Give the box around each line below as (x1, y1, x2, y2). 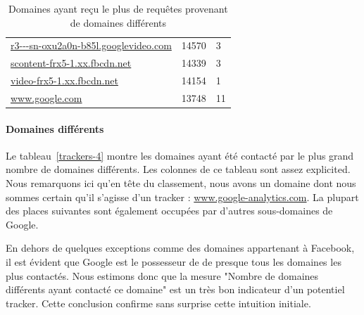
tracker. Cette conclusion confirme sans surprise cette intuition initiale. (6, 295, 311, 310)
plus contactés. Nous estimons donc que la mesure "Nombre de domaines (6, 268, 319, 283)
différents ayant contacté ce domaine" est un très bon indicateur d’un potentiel (6, 282, 345, 297)
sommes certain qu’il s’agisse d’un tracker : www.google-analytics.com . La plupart (6, 189, 359, 204)
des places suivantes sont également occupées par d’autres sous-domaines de (6, 203, 333, 218)
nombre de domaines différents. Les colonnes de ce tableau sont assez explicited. (6, 162, 351, 176)
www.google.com (11, 90, 82, 105)
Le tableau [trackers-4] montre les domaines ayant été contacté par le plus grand (6, 148, 354, 162)
